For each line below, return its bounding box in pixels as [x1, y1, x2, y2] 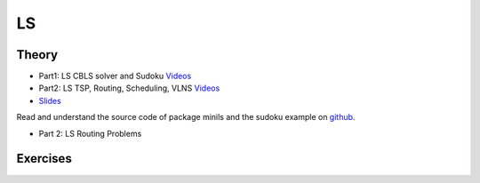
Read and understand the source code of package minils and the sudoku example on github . [16, 112, 356, 123]
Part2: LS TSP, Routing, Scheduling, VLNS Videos [38, 83, 220, 93]
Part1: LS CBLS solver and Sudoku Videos [38, 71, 192, 82]
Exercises [16, 151, 73, 166]
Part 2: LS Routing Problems [38, 128, 142, 139]
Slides [38, 95, 61, 106]
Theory [16, 47, 59, 62]
